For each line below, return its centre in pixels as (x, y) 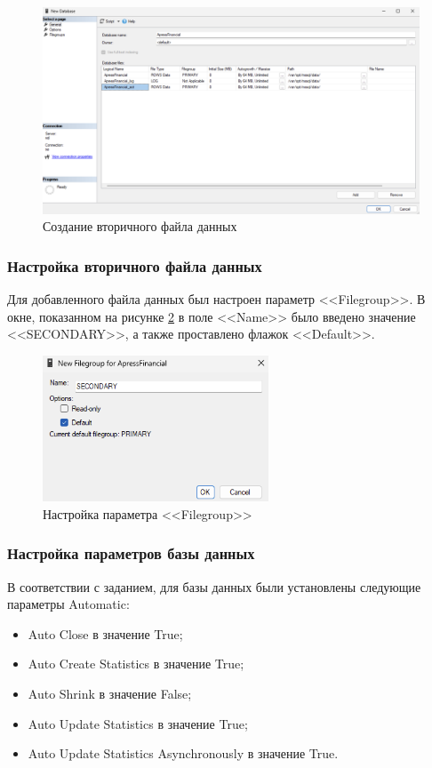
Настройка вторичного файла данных (135, 265)
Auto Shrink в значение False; (110, 694)
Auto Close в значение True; (105, 633)
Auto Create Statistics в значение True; (136, 664)
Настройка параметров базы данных (131, 553)
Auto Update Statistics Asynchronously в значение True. (183, 753)
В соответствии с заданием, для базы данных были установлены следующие (214, 586)
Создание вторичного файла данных (140, 226)
